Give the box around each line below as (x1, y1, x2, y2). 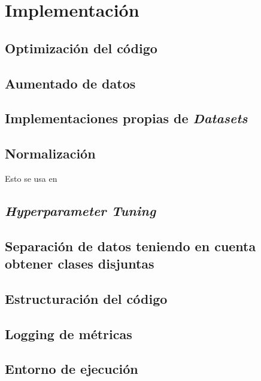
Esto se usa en (5, 172, 57, 184)
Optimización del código (5, 38, 157, 57)
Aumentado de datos (5, 74, 136, 92)
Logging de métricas (5, 324, 132, 343)
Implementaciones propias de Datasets (5, 109, 248, 127)
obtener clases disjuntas (5, 254, 154, 273)
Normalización (5, 144, 96, 163)
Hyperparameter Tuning (5, 201, 156, 220)
